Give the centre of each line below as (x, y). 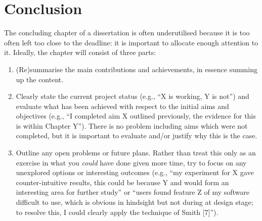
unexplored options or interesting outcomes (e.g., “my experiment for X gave (135, 172)
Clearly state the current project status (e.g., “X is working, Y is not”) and (133, 96)
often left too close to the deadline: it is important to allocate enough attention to (131, 42)
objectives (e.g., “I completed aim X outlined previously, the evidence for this (136, 116)
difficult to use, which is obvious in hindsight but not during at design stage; (135, 202)
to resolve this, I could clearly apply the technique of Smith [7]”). (117, 212)
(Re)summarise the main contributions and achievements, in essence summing (137, 69)
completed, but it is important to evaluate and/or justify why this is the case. (137, 135)
